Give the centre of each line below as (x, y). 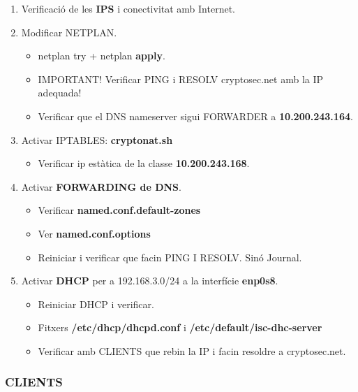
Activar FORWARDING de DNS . (101, 186)
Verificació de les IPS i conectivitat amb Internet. (128, 8)
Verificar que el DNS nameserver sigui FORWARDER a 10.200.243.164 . (195, 116)
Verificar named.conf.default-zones (119, 210)
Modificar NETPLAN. (69, 32)
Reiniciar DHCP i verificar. (96, 304)
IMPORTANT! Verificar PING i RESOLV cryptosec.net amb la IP (181, 79)
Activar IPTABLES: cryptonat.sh (97, 139)
